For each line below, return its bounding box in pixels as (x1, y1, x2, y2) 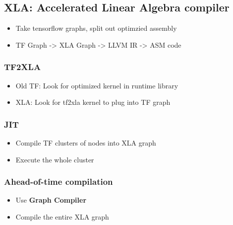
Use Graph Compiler (15, 195, 87, 205)
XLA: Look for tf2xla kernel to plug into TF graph (15, 97, 171, 107)
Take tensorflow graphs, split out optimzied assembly (15, 23, 177, 33)
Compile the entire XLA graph (15, 212, 109, 222)
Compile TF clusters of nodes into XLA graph (15, 138, 156, 148)
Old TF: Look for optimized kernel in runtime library (15, 80, 178, 90)
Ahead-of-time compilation (4, 175, 113, 188)
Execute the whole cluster (15, 154, 94, 164)
